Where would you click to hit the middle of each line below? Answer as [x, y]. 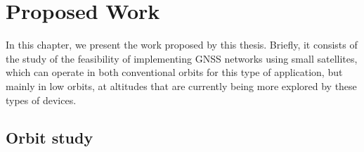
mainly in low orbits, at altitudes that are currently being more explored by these [181, 85]
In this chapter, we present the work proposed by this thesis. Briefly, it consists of [182, 45]
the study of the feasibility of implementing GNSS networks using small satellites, [182, 58]
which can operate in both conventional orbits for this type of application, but [174, 72]
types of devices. [41, 100]
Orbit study [50, 138]
